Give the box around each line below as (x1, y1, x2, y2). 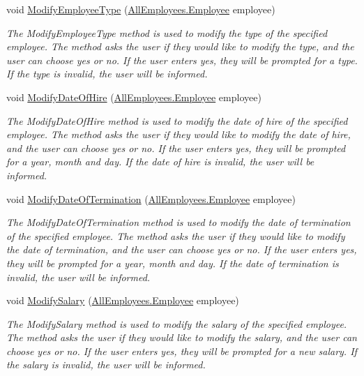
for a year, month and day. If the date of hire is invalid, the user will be (6, 154, 314, 169)
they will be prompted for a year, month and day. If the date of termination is (6, 255, 339, 270)
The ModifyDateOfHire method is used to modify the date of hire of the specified (6, 113, 348, 128)
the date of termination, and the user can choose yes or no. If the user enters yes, (6, 242, 357, 257)
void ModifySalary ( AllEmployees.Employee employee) (6, 293, 239, 308)
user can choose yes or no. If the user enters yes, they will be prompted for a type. (6, 52, 358, 67)
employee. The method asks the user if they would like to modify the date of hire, (6, 127, 351, 142)
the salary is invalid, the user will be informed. (6, 357, 206, 372)
